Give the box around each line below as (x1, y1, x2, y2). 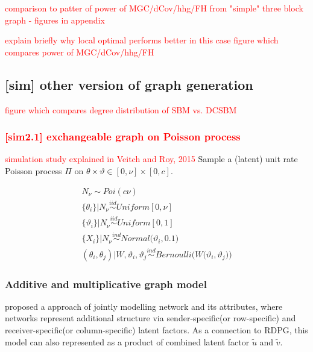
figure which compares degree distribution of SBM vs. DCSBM (5, 103, 237, 116)
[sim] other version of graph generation (5, 75, 253, 93)
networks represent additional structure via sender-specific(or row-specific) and (5, 312, 296, 324)
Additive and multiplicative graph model (5, 276, 207, 291)
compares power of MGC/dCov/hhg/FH (5, 45, 154, 58)
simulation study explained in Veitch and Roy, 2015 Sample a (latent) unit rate (5, 152, 298, 165)
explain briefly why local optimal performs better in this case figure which (5, 34, 279, 46)
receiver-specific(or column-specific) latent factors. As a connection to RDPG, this (5, 324, 308, 336)
